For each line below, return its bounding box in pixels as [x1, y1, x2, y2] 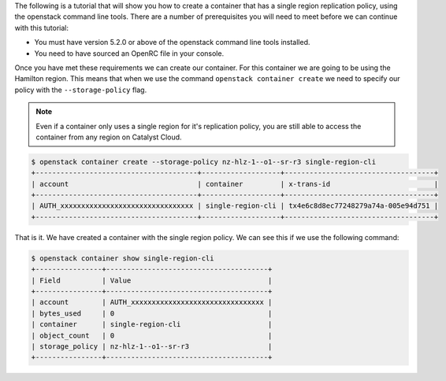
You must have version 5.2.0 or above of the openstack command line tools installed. [34, 38, 310, 47]
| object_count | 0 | [31, 331, 273, 340]
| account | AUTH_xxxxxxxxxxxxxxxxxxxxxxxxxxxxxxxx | [31, 298, 273, 307]
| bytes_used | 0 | [31, 309, 273, 318]
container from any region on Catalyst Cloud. [35, 132, 182, 142]
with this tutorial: [14, 23, 69, 32]
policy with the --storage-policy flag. [14, 85, 147, 94]
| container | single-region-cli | [31, 320, 273, 329]
